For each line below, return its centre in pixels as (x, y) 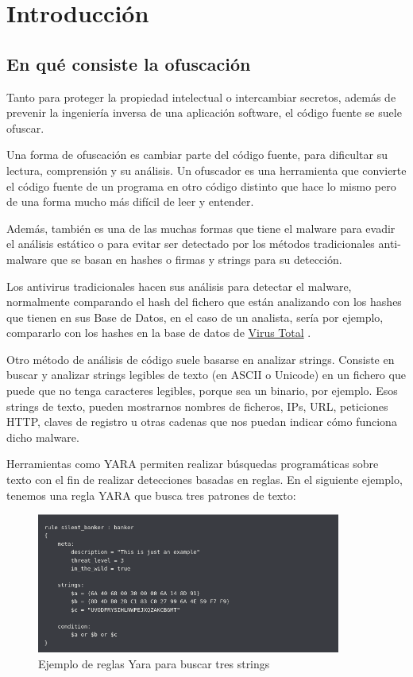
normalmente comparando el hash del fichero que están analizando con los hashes (204, 302)
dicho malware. (43, 437)
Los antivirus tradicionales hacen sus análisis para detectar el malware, (179, 286)
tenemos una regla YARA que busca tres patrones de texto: (151, 495)
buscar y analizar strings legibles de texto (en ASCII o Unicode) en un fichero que (206, 375)
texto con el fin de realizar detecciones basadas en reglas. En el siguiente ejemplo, (205, 480)
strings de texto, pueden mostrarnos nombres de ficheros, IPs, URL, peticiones (197, 406)
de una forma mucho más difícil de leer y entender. (130, 201)
